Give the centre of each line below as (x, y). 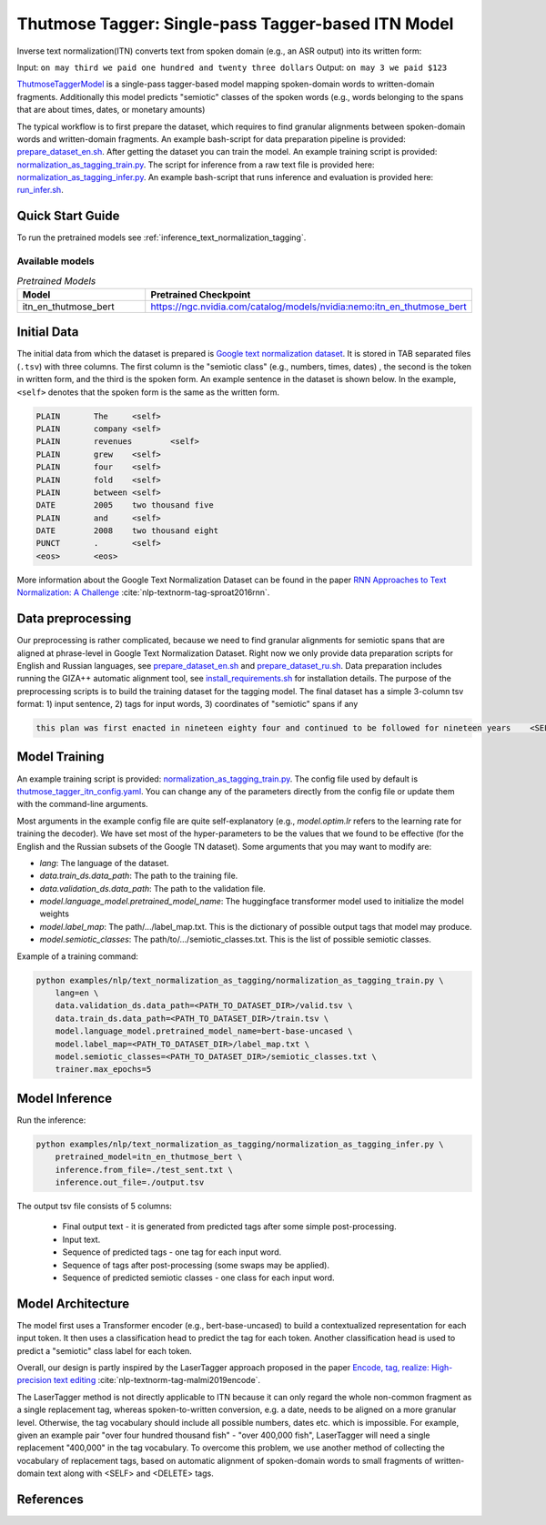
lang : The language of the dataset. (104, 863)
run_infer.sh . (40, 190)
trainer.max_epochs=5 (103, 1070)
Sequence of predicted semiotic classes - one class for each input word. (199, 1278)
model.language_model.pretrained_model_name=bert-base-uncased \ (204, 1031)
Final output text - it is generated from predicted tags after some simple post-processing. (229, 1227)
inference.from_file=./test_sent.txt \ (144, 1170)
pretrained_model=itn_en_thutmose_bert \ (149, 1157)
